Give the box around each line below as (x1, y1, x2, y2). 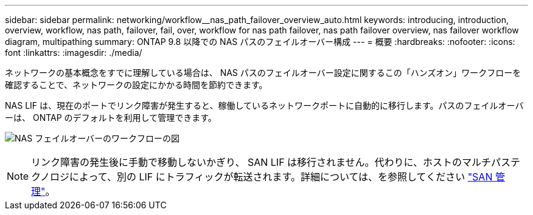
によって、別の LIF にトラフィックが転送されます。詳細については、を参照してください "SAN (69, 171, 493, 183)
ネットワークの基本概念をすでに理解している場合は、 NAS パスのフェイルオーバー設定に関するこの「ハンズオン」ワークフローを (5, 67, 521, 78)
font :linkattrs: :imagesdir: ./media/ (5, 47, 142, 58)
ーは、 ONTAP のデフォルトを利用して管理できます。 (5, 112, 217, 123)
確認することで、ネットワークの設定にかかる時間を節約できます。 (5, 80, 268, 90)
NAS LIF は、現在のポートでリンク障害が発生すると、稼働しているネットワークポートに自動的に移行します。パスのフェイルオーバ (5, 100, 524, 111)
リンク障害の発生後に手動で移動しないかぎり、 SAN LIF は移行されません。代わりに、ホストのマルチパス (31, 156, 511, 168)
